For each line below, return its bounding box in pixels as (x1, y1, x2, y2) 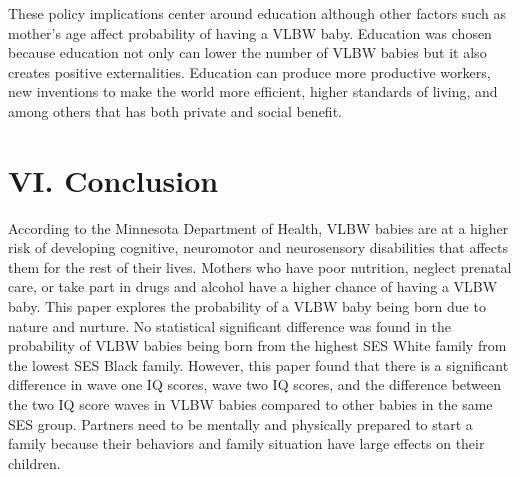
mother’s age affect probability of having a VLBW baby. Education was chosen (8, 22, 492, 43)
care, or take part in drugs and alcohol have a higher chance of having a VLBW (8, 276, 498, 297)
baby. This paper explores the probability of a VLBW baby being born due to (8, 296, 486, 317)
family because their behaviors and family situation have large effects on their (8, 433, 485, 454)
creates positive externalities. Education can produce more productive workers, (8, 61, 491, 82)
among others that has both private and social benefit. (8, 100, 342, 121)
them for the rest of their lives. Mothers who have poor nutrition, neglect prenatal (8, 256, 512, 277)
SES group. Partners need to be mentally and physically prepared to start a (8, 413, 473, 434)
